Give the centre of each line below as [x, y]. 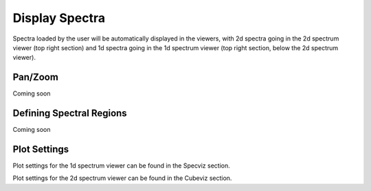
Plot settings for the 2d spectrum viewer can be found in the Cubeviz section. [122, 178]
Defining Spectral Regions [70, 113]
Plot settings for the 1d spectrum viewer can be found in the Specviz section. [121, 166]
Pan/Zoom [35, 77]
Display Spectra [59, 18]
